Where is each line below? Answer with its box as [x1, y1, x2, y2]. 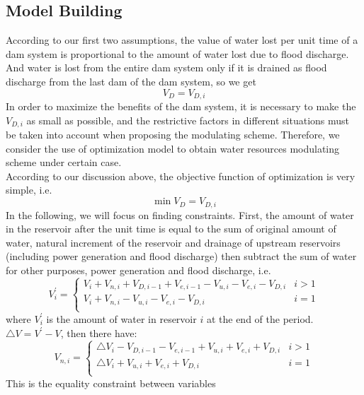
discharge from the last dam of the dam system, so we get [6, 73, 256, 88]
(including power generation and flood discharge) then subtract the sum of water [6, 249, 357, 264]
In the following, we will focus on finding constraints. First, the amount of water [6, 207, 354, 222]
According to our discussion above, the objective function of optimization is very [6, 168, 356, 183]
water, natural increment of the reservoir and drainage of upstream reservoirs [6, 235, 341, 249]
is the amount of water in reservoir [46, 311, 197, 326]
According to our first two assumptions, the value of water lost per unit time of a [6, 33, 358, 47]
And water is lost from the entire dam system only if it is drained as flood [6, 60, 327, 75]
